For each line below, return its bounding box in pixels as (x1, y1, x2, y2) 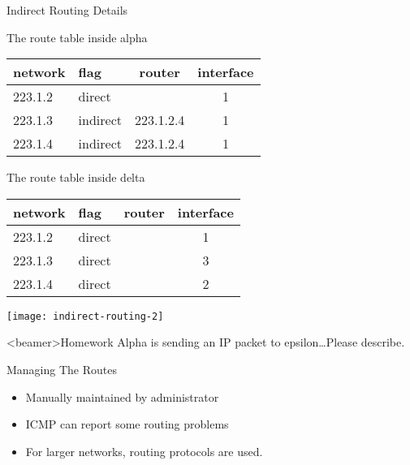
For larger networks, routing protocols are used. (25, 442, 263, 459)
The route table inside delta (6, 169, 145, 186)
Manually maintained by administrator (25, 388, 219, 405)
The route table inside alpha (6, 28, 148, 45)
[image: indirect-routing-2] (6, 310, 164, 322)
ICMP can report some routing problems (25, 415, 229, 433)
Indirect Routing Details (6, 2, 128, 18)
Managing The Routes (6, 361, 117, 378)
